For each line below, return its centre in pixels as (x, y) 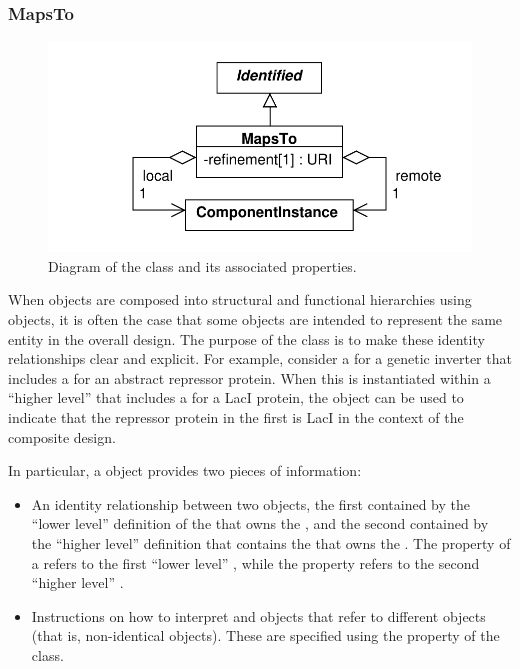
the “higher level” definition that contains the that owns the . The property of (271, 542)
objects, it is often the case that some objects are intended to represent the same (255, 318)
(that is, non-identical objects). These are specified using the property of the (265, 635)
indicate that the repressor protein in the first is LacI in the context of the (236, 416)
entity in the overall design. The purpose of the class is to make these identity (246, 338)
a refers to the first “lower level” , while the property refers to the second (255, 562)
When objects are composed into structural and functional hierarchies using (240, 299)
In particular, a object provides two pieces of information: (185, 470)
